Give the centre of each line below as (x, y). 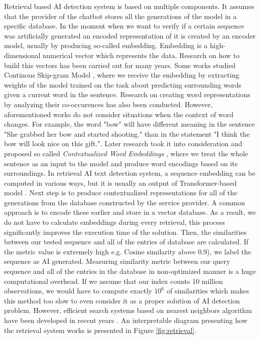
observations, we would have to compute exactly (78, 291)
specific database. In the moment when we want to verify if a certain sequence (124, 26)
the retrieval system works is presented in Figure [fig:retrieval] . (100, 330)
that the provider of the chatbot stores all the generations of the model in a (120, 16)
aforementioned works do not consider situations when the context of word (119, 114)
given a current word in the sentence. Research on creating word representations (127, 94)
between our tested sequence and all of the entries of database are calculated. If (126, 242)
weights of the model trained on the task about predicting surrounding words (123, 84)
